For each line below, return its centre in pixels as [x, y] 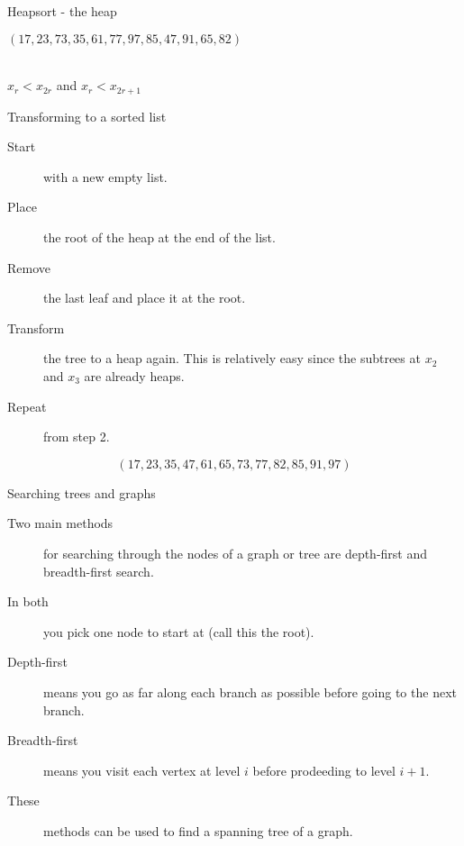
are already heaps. [134, 375]
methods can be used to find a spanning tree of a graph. [198, 830]
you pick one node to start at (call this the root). [179, 631]
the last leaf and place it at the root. [145, 298]
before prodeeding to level [324, 770]
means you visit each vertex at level [142, 770]
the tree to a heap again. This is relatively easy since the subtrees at [232, 358]
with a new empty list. [105, 176]
